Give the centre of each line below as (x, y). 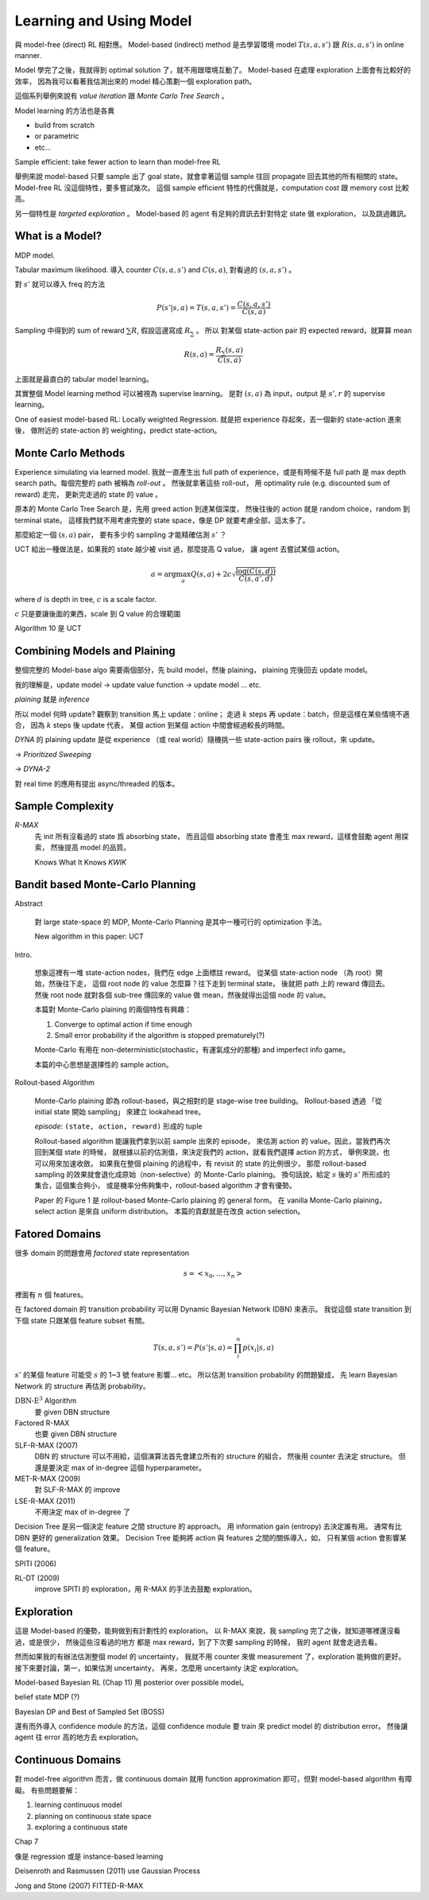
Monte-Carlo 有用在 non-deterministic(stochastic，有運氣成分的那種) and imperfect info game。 (192, 1050)
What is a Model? (58, 236)
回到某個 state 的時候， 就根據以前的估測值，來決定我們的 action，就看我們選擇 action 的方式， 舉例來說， (209, 1152)
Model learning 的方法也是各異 (65, 111)
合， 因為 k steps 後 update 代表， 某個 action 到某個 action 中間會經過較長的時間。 (152, 725)
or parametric (57, 136)
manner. (28, 55)
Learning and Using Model (103, 21)
